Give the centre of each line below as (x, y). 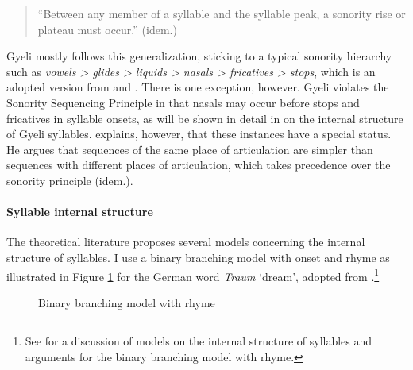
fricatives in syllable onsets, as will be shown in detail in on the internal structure (205, 118)
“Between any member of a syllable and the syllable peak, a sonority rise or (222, 13)
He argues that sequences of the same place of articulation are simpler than (190, 149)
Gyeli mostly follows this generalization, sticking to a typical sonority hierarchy (199, 56)
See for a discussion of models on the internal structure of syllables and (199, 341)
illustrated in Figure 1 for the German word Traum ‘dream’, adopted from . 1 (193, 275)
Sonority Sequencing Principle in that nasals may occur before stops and (183, 102)
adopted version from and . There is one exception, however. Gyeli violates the (198, 87)
